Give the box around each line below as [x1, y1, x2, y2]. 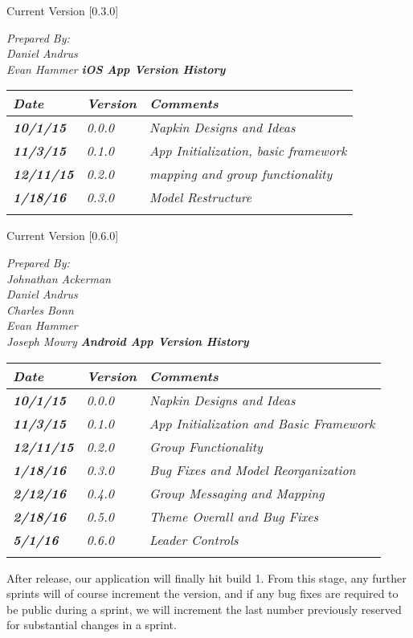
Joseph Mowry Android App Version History [6, 332, 249, 349]
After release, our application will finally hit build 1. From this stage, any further [6, 569, 407, 586]
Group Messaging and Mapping [149, 483, 325, 502]
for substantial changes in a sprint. [6, 616, 177, 633]
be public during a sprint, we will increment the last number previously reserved [6, 600, 402, 617]
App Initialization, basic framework [149, 141, 347, 161]
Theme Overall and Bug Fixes [149, 506, 319, 526]
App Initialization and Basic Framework [149, 413, 375, 433]
